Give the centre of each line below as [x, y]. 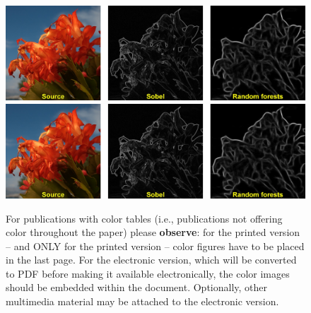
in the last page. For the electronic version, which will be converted [151, 260]
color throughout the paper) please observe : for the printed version [153, 232]
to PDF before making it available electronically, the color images [148, 273]
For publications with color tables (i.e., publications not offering [144, 218]
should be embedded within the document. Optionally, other [137, 287]
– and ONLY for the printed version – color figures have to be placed [155, 246]
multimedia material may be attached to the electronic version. [142, 301]
